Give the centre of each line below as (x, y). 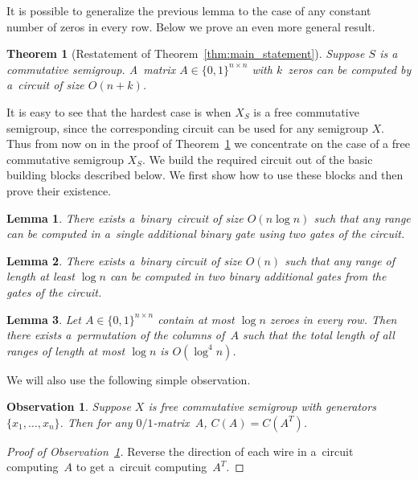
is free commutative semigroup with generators (262, 406)
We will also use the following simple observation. (129, 379)
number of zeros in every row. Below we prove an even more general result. (191, 26)
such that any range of (340, 260)
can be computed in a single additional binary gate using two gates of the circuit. (206, 234)
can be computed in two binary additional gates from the (248, 276)
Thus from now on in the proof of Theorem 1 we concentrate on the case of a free (208, 144)
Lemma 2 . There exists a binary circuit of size (124, 260)
